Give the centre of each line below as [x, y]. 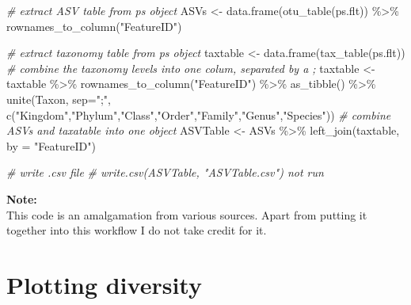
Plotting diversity [104, 284]
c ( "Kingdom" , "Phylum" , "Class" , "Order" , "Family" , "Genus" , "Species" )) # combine [199, 114]
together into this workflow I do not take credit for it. [137, 230]
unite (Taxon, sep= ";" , [59, 99]
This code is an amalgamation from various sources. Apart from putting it [187, 214]
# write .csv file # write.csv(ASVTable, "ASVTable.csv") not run [165, 172]
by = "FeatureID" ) [51, 145]
